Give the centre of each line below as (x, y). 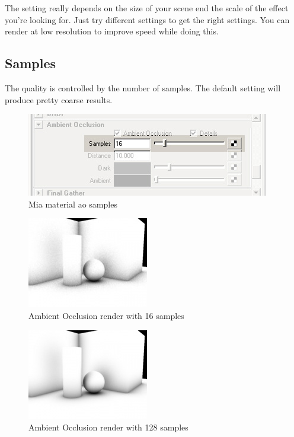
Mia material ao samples (73, 204)
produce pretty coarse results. (59, 99)
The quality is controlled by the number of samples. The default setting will (143, 87)
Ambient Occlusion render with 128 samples (108, 427)
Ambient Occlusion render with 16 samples (106, 315)
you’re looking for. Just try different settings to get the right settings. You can (147, 19)
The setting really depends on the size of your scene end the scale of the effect (147, 8)
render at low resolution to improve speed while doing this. (112, 31)
